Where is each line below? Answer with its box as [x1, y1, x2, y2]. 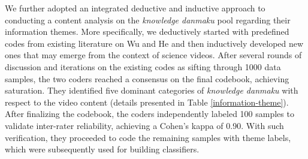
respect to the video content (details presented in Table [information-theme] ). [5, 95, 289, 108]
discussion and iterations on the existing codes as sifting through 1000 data [5, 60, 281, 73]
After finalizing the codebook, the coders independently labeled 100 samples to [5, 107, 294, 120]
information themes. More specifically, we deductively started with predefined [5, 25, 289, 38]
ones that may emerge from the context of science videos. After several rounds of [5, 49, 302, 61]
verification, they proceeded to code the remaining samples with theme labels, [5, 131, 291, 143]
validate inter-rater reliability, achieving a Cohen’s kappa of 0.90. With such [5, 119, 284, 131]
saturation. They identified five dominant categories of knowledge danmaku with [5, 84, 298, 97]
